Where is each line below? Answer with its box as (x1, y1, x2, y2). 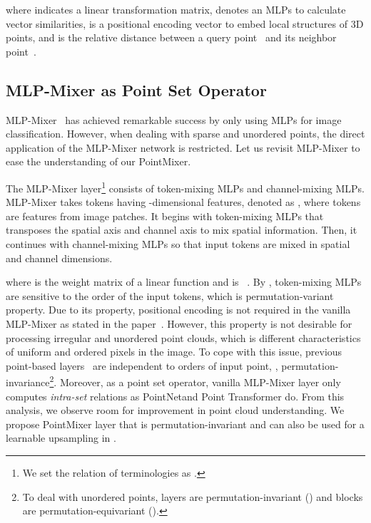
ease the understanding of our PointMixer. (6, 154, 191, 169)
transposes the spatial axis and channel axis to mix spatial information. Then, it (6, 222, 357, 237)
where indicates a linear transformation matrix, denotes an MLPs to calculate (6, 2, 346, 16)
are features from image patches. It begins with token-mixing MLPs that (6, 208, 324, 223)
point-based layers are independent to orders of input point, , (6, 358, 278, 373)
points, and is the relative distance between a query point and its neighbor (6, 30, 337, 45)
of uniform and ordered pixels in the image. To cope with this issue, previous (6, 344, 342, 359)
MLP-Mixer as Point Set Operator (6, 78, 267, 100)
